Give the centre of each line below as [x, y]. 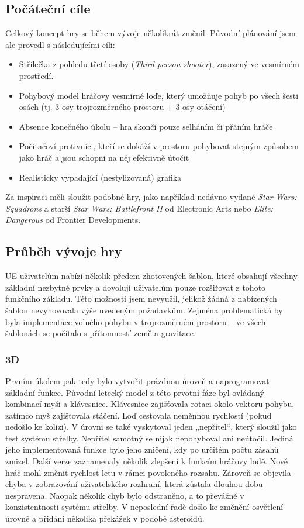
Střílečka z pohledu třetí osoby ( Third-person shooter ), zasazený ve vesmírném [159, 64]
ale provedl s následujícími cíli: [60, 44]
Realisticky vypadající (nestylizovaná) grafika [100, 177]
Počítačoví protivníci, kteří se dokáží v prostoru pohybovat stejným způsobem [159, 146]
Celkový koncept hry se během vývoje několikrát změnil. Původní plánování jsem [151, 33]
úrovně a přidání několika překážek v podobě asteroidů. [105, 518]
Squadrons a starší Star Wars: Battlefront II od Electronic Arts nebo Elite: [139, 208]
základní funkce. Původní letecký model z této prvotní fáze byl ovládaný [135, 392]
